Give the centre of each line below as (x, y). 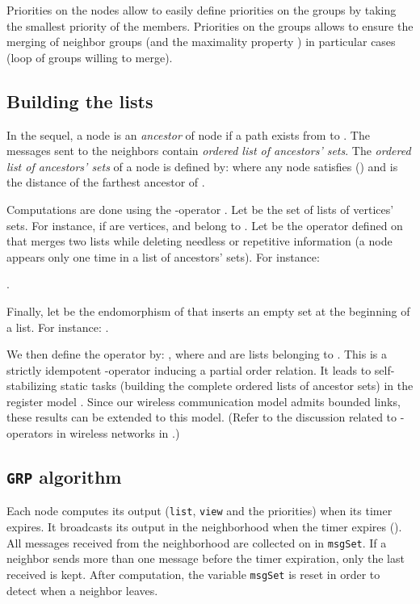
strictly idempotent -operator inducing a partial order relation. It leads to (189, 369)
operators (30, 433)
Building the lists (80, 101)
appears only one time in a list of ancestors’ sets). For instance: (163, 256)
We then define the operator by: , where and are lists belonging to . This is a (197, 354)
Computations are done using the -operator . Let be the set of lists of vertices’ (200, 209)
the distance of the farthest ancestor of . (106, 182)
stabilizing (32, 386)
